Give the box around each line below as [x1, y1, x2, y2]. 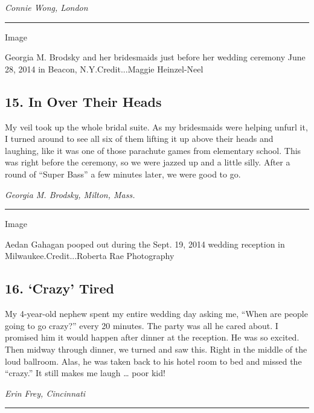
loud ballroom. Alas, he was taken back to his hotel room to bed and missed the [5, 354, 302, 367]
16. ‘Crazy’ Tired [5, 279, 114, 298]
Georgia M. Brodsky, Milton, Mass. [5, 188, 135, 200]
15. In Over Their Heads [5, 92, 162, 110]
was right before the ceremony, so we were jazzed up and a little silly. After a [5, 156, 290, 168]
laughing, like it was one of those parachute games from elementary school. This [5, 144, 301, 156]
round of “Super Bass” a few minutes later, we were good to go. [5, 167, 241, 180]
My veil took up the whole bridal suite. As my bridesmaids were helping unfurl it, [5, 120, 308, 133]
